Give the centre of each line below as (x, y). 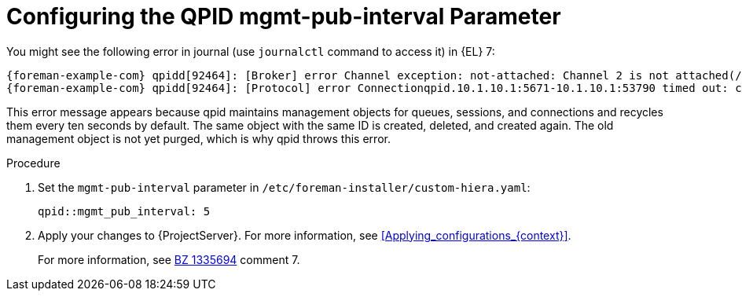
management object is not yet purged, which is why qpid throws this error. (198, 138)
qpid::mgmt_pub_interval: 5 (124, 211)
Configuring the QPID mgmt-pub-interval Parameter (284, 16)
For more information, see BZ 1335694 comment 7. (169, 259)
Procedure (33, 163)
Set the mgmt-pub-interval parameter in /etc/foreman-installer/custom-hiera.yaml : (284, 187)
